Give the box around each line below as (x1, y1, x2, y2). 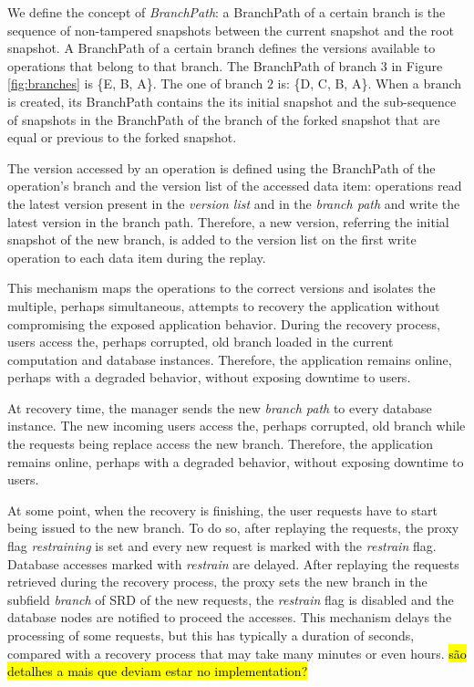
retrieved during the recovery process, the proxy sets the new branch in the (7, 572, 428, 591)
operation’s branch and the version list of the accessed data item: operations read (7, 176, 462, 195)
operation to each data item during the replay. (7, 247, 266, 266)
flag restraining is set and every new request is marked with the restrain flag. (7, 536, 437, 556)
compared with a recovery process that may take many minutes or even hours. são (7, 643, 467, 662)
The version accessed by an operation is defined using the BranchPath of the (7, 158, 436, 177)
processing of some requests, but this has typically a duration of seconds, (7, 626, 415, 644)
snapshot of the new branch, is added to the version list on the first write (7, 230, 417, 249)
